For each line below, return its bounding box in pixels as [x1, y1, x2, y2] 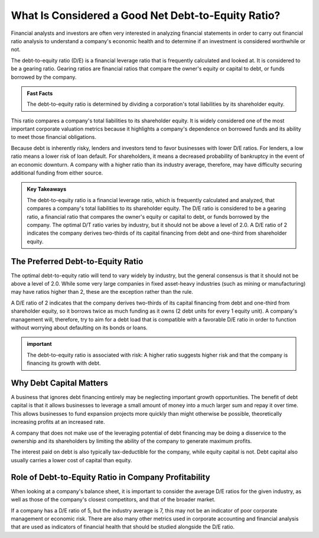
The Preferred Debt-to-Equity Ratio [11, 256, 144, 266]
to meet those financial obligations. [11, 134, 97, 141]
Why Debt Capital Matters [11, 378, 109, 388]
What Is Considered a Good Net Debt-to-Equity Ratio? [11, 9, 281, 22]
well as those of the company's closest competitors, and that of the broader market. [11, 496, 216, 503]
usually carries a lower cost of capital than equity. [11, 456, 132, 464]
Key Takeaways [27, 186, 67, 193]
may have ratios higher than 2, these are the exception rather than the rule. [11, 289, 193, 296]
